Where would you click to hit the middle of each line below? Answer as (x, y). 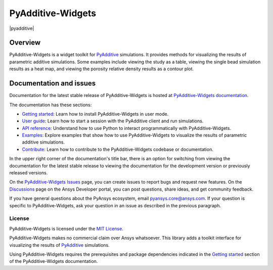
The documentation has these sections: (51, 105)
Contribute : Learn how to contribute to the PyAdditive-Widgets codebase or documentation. (118, 149)
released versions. (29, 173)
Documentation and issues (53, 83)
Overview (25, 43)
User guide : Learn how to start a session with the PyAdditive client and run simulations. (113, 121)
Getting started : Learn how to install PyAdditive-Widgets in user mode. (95, 114)
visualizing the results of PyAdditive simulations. (59, 245)
